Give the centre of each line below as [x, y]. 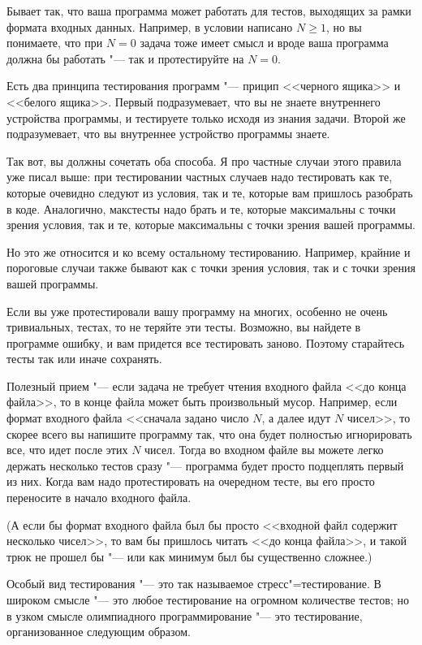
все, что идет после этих [67, 450]
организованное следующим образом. [99, 632]
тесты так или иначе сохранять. [84, 359]
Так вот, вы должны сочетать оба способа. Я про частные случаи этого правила [204, 160]
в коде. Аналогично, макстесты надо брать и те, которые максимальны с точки [201, 208]
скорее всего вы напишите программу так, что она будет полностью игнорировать [209, 433]
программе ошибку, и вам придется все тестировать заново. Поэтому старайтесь [206, 342]
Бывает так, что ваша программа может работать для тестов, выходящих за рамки [209, 11]
